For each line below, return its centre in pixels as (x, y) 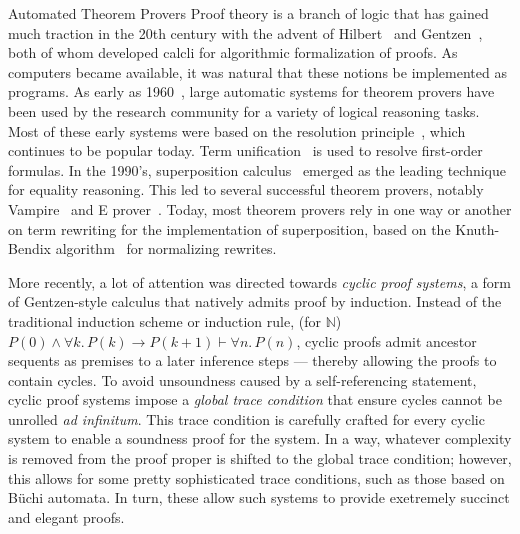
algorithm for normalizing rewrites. (166, 248)
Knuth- (477, 228)
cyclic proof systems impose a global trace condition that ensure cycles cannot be (255, 399)
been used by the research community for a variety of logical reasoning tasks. (244, 110)
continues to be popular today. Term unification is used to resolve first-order (245, 150)
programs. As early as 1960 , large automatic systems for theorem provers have (251, 91)
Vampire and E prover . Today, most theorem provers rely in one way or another (260, 208)
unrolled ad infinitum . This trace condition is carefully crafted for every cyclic (246, 418)
